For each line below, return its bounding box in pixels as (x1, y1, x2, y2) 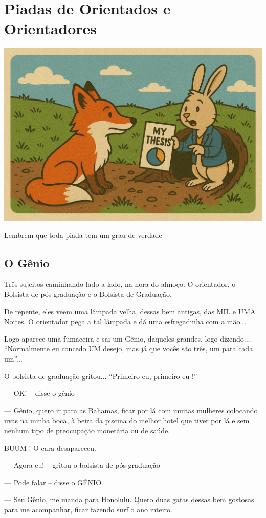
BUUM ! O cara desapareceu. (4, 442, 96, 453)
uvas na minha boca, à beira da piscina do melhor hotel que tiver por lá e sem (4, 415, 250, 426)
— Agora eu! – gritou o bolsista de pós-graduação (4, 460, 160, 470)
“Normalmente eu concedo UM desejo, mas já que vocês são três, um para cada (4, 343, 253, 354)
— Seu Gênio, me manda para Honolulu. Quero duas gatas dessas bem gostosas (4, 494, 254, 505)
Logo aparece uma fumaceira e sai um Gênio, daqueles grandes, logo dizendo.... (4, 333, 252, 344)
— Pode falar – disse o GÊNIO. (4, 476, 103, 487)
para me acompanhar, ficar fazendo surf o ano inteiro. (4, 504, 172, 514)
